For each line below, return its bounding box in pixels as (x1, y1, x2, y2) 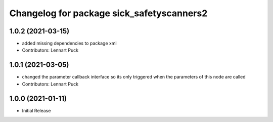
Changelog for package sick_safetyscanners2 (9, 8, 208, 19)
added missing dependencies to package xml (22, 40, 117, 47)
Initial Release (22, 107, 51, 113)
